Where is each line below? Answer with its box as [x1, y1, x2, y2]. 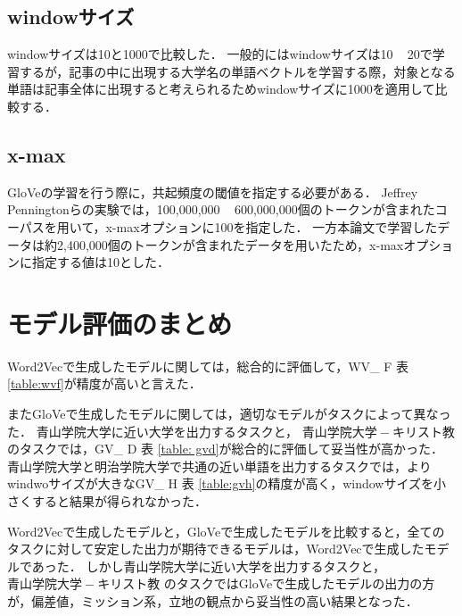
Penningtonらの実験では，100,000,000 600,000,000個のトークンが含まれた [7, 200, 435, 219]
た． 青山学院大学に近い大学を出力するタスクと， [7, 421, 299, 440]
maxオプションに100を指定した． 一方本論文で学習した [116, 217, 438, 236]
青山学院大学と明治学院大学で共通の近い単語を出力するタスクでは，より [7, 456, 432, 475]
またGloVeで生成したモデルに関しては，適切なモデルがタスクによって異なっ [7, 404, 451, 423]
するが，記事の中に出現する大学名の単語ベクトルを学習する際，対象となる [19, 62, 456, 80]
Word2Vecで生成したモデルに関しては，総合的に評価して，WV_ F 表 [7, 356, 409, 375]
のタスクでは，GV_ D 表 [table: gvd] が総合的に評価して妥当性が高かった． [7, 439, 444, 458]
